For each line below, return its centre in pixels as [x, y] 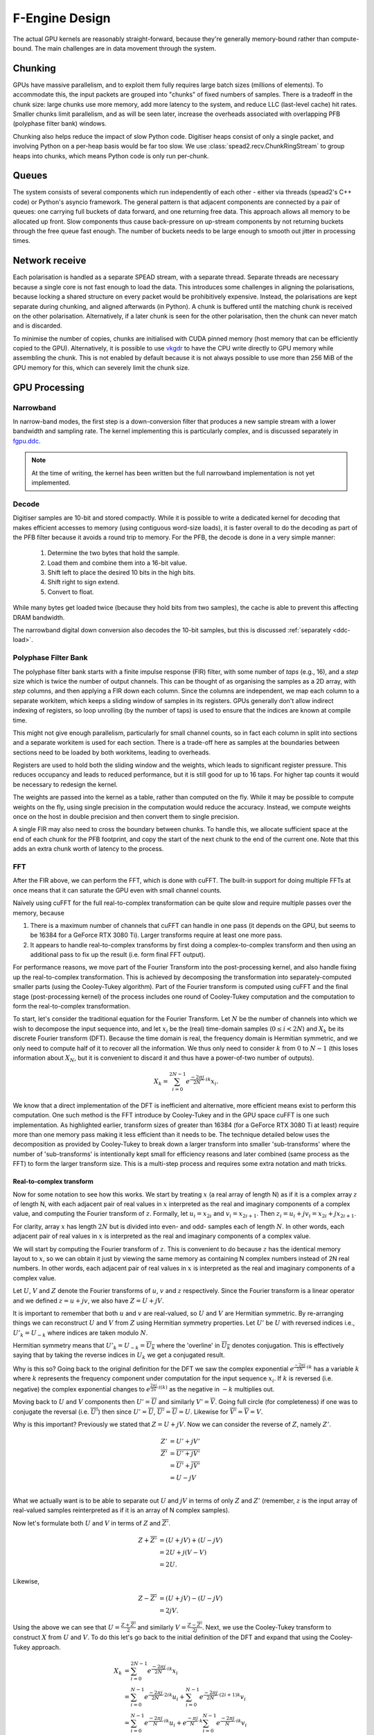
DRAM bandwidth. [39, 617]
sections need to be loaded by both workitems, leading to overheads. [112, 752]
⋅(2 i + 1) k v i [231, 1697]
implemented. [51, 482]
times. [21, 241]
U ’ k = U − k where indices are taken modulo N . [80, 1334]
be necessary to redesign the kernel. [65, 784]
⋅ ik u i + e [175, 1723]
